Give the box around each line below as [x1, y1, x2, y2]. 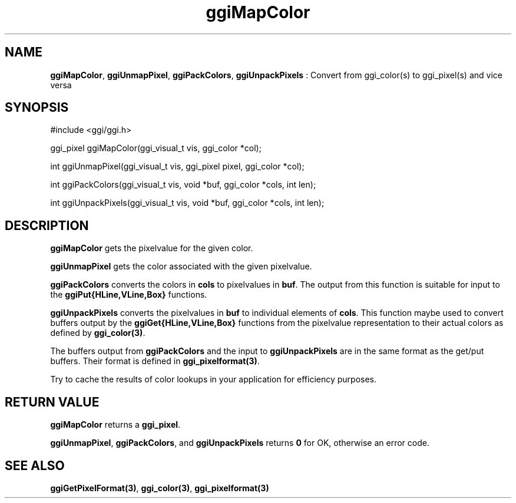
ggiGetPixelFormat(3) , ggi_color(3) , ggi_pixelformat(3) [50, 482, 269, 493]
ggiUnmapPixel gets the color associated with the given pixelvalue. [50, 261, 312, 272]
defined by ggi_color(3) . [50, 328, 145, 338]
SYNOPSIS [5, 100, 69, 115]
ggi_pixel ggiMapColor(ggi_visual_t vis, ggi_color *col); [50, 143, 262, 154]
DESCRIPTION [5, 218, 89, 233]
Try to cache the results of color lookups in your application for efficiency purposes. [50, 374, 377, 385]
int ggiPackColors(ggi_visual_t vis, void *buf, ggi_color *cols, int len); [50, 179, 316, 190]
